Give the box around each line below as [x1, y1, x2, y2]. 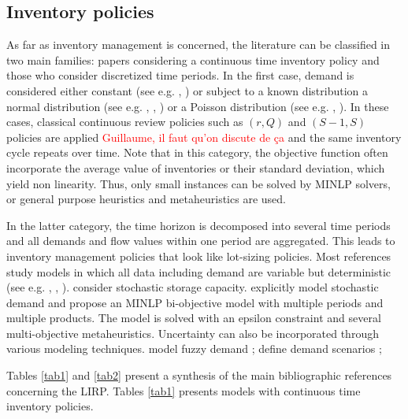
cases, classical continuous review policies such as [6, 113, 243, 130]
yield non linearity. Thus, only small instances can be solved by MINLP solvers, [6, 175, 391, 191]
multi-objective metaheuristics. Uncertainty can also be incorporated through [6, 324, 379, 341]
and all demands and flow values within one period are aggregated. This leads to [6, 232, 395, 249]
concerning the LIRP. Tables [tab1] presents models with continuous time [6, 382, 361, 399]
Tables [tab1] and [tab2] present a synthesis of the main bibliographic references [6, 367, 392, 384]
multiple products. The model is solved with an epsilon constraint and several [6, 310, 381, 326]
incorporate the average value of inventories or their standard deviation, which [6, 159, 385, 176]
